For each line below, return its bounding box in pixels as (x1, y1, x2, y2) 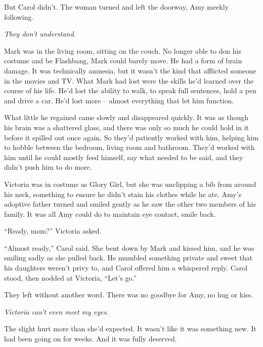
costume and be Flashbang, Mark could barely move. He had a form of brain (4, 55, 242, 66)
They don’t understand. (4, 28, 76, 39)
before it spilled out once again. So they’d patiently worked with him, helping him (4, 132, 259, 142)
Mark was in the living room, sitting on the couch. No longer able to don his (4, 45, 241, 56)
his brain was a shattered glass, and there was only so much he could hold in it (4, 122, 249, 132)
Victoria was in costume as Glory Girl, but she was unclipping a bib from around (4, 178, 256, 189)
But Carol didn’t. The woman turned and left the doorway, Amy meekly (4, 2, 229, 12)
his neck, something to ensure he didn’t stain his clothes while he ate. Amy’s (4, 188, 242, 199)
